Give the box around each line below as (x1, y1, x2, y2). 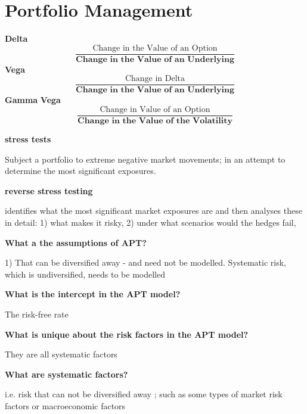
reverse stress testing (5, 184, 93, 197)
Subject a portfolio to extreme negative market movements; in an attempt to (5, 152, 286, 165)
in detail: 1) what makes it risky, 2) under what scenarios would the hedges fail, (5, 216, 296, 229)
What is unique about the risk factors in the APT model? (5, 328, 249, 340)
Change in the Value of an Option (92, 43, 218, 52)
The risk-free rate (5, 308, 69, 320)
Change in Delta (125, 74, 185, 83)
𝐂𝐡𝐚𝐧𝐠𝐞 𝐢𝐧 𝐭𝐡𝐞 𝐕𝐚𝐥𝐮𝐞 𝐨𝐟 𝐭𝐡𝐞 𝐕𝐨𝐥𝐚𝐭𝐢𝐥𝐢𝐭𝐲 (77, 117, 232, 126)
